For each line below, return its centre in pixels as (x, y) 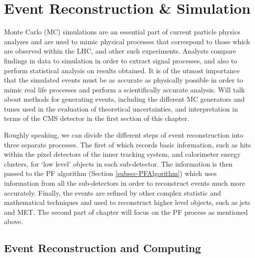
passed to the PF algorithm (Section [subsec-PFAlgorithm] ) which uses (110, 173)
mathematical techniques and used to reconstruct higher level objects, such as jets (127, 202)
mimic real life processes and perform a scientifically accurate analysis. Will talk (125, 89)
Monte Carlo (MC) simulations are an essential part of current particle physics (122, 32)
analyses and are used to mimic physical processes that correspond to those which (127, 41)
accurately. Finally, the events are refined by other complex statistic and (113, 192)
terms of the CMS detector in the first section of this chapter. (97, 118)
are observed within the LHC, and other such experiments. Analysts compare (120, 51)
